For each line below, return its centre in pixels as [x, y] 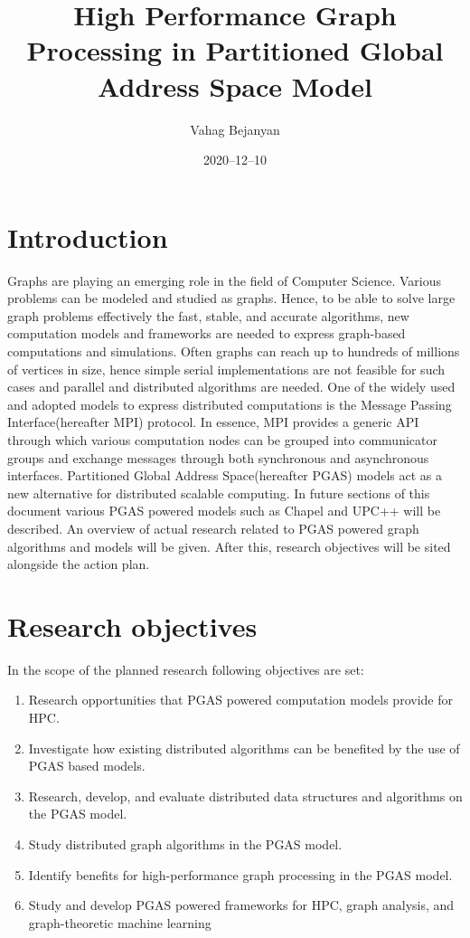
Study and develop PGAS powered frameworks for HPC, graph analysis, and [241, 905]
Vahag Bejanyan [235, 129]
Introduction [88, 237]
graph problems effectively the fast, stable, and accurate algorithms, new [208, 315]
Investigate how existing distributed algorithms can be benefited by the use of [244, 748]
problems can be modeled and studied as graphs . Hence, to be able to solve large [231, 298]
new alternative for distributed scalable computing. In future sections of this [219, 493]
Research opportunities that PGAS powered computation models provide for [240, 700]
